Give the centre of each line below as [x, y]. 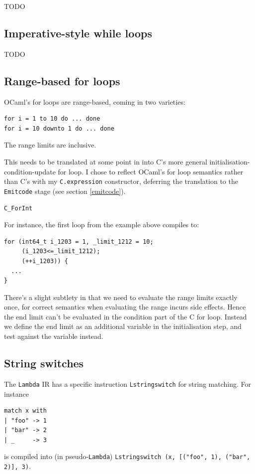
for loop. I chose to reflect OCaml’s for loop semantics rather [151, 171]
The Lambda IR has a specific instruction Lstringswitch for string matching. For [128, 384]
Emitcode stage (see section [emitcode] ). [65, 191]
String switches [44, 363]
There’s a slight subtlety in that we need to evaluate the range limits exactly [121, 297]
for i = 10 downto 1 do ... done [59, 128]
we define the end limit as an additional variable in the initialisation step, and [123, 326]
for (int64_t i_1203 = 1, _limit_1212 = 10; [79, 241]
